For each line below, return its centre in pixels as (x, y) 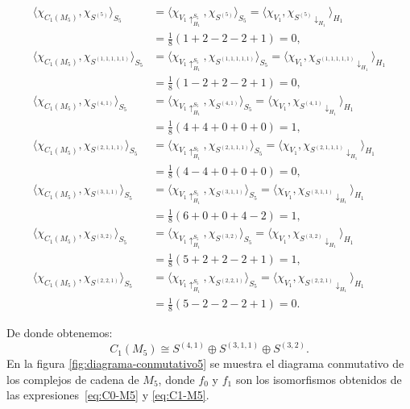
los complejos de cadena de (73, 379)
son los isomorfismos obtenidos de (319, 379)
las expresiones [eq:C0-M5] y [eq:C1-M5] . (108, 395)
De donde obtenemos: (60, 333)
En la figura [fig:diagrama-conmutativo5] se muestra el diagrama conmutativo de (205, 363)
